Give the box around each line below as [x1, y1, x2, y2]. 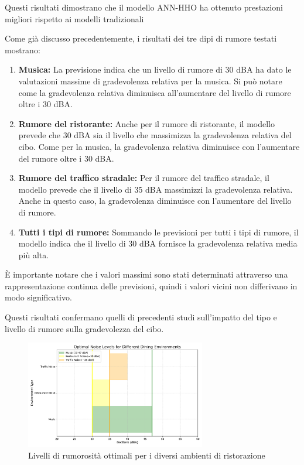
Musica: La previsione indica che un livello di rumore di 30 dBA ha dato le [18, 63, 292, 76]
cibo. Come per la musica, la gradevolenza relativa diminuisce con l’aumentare [18, 140, 300, 152]
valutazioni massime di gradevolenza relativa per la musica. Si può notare [18, 74, 282, 87]
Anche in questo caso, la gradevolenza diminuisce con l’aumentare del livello [18, 194, 292, 207]
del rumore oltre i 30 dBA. [18, 152, 114, 164]
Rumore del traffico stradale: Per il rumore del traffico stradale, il [18, 172, 269, 184]
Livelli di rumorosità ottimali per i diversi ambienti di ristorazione [28, 449, 265, 461]
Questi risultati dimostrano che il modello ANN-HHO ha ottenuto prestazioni [5, 1, 283, 13]
